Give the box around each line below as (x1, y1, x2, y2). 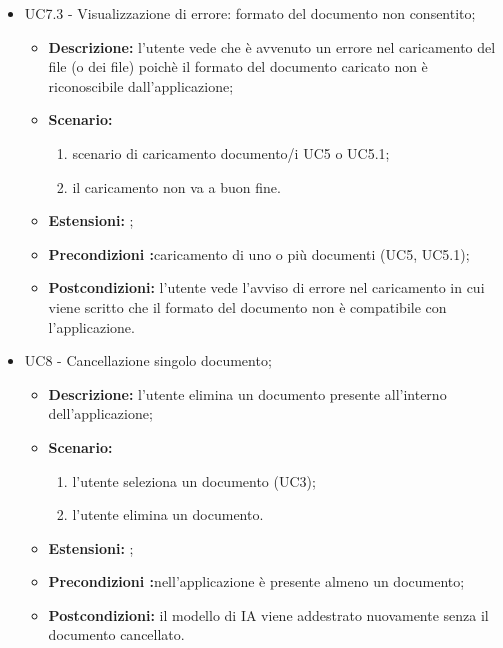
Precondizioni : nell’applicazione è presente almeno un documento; (48, 571, 465, 592)
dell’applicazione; (48, 403, 153, 424)
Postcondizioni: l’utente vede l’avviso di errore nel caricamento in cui (48, 277, 485, 298)
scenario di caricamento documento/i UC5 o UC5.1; (72, 142, 390, 163)
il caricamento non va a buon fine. (72, 176, 281, 197)
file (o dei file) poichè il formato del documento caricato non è (48, 56, 428, 77)
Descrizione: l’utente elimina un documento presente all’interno (48, 383, 447, 404)
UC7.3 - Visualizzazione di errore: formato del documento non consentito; (24, 3, 476, 23)
